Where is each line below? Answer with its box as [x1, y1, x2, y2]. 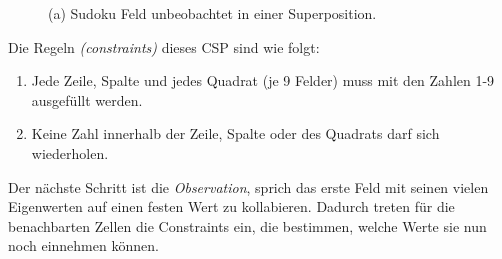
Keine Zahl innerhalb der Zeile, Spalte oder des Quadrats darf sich [31, 123, 440, 144]
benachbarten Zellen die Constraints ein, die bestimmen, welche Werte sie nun [8, 215, 487, 236]
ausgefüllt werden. [31, 89, 143, 110]
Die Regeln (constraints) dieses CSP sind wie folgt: [8, 36, 320, 57]
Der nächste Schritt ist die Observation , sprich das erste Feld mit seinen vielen [8, 176, 489, 197]
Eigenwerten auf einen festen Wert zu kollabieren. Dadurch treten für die [8, 196, 455, 217]
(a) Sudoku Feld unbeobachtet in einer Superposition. [48, 3, 377, 23]
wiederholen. [31, 142, 109, 163]
